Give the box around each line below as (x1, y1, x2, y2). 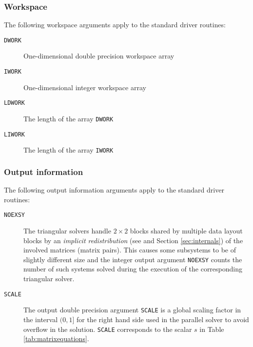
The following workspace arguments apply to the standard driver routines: (4, 19, 226, 30)
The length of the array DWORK (23, 113, 114, 123)
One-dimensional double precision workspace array (23, 51, 175, 61)
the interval (23, 314, 58, 324)
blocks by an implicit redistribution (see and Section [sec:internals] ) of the (23, 235, 243, 245)
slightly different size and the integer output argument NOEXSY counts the (23, 254, 242, 264)
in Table (199, 324, 224, 334)
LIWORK (4, 131, 25, 138)
